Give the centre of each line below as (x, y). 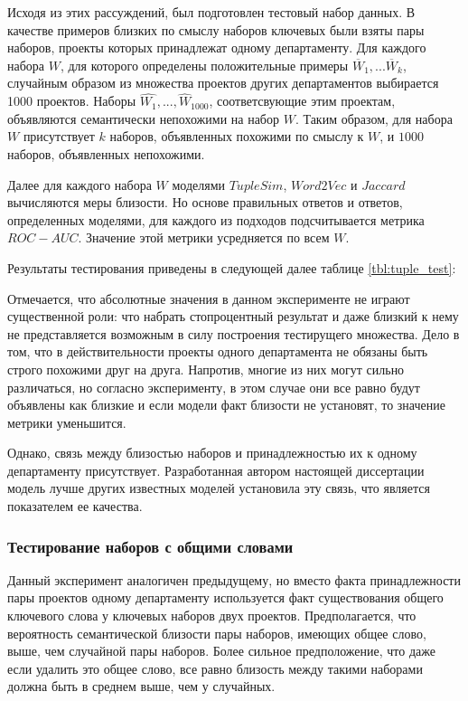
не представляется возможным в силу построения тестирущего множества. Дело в (234, 333)
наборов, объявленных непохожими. (106, 153)
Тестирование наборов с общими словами (150, 546)
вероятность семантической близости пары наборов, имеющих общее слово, (217, 633)
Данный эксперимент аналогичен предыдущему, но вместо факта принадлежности (234, 579)
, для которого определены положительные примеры (204, 65)
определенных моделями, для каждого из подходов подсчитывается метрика (216, 219)
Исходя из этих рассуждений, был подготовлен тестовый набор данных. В (211, 12)
